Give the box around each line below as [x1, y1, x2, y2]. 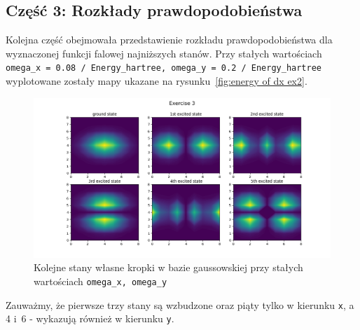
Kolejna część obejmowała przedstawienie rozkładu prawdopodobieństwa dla [6, 32, 333, 47]
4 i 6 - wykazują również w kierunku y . [6, 311, 174, 326]
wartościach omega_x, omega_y [34, 273, 167, 288]
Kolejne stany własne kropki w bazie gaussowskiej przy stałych [34, 260, 303, 275]
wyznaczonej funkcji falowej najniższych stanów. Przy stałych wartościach [6, 46, 322, 60]
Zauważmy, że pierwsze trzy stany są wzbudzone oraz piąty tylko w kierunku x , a [6, 297, 354, 312]
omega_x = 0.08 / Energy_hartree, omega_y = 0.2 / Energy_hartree [6, 63, 322, 74]
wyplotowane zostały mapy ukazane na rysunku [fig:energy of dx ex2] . [6, 74, 307, 88]
